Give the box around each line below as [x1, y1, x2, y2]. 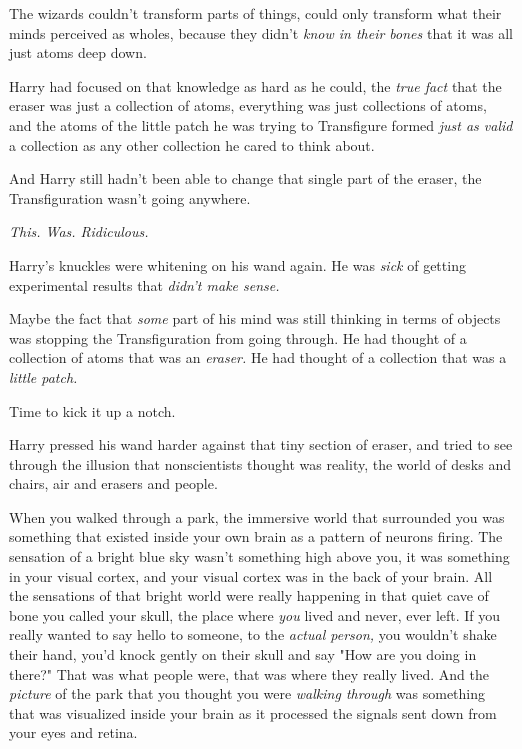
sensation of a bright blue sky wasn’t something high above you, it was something [9, 546, 510, 567]
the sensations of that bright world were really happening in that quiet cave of [9, 585, 489, 606]
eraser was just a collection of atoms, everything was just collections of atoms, [9, 95, 487, 116]
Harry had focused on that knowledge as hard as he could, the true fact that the [9, 75, 502, 96]
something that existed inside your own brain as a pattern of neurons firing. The [9, 526, 503, 547]
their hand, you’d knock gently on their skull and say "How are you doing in [9, 644, 477, 665]
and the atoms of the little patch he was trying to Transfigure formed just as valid [9, 114, 513, 135]
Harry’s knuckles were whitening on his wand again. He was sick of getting [9, 254, 466, 275]
